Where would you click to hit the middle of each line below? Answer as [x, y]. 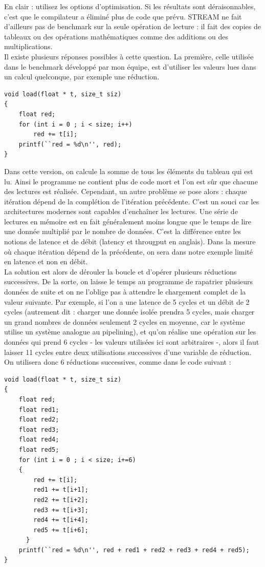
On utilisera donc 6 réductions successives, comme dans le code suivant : [118, 362]
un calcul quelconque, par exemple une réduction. [82, 77]
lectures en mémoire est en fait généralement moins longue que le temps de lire [128, 221]
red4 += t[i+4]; [61, 520]
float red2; [39, 420]
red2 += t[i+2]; [61, 500]
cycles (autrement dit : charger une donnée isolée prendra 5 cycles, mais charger [129, 312]
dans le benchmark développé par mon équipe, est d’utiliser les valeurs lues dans [130, 66]
